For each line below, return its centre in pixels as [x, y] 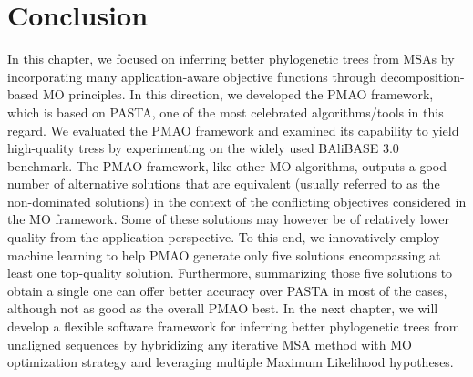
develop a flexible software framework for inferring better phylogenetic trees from [234, 326]
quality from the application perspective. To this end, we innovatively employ [224, 237]
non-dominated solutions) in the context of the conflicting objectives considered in [237, 201]
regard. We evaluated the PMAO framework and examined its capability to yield [233, 130]
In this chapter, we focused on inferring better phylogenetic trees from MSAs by [231, 59]
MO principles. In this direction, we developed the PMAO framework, [238, 94]
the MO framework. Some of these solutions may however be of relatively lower [228, 219]
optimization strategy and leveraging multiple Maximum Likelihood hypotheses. [231, 362]
